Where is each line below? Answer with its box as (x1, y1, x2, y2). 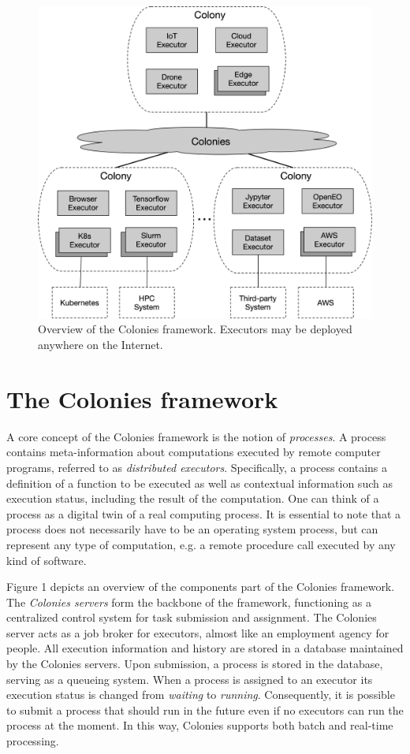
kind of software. (6, 552, 87, 568)
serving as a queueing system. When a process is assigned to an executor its (6, 670, 373, 687)
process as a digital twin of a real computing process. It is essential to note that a (6, 505, 401, 522)
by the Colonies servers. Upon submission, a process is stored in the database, (6, 656, 383, 672)
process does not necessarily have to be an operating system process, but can (6, 521, 378, 537)
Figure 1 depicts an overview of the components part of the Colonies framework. (6, 578, 395, 595)
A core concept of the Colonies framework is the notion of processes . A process (6, 428, 386, 444)
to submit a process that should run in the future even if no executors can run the (6, 701, 404, 718)
